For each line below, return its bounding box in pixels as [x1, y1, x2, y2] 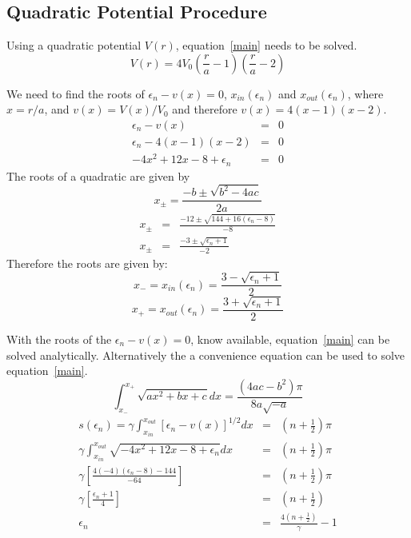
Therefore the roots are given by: [6, 254, 168, 271]
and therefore [172, 101, 237, 118]
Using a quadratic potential [6, 37, 142, 54]
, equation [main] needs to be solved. [175, 37, 357, 54]
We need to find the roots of [6, 85, 145, 102]
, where [347, 85, 384, 102]
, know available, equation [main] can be [190, 330, 390, 347]
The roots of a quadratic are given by [6, 167, 190, 184]
